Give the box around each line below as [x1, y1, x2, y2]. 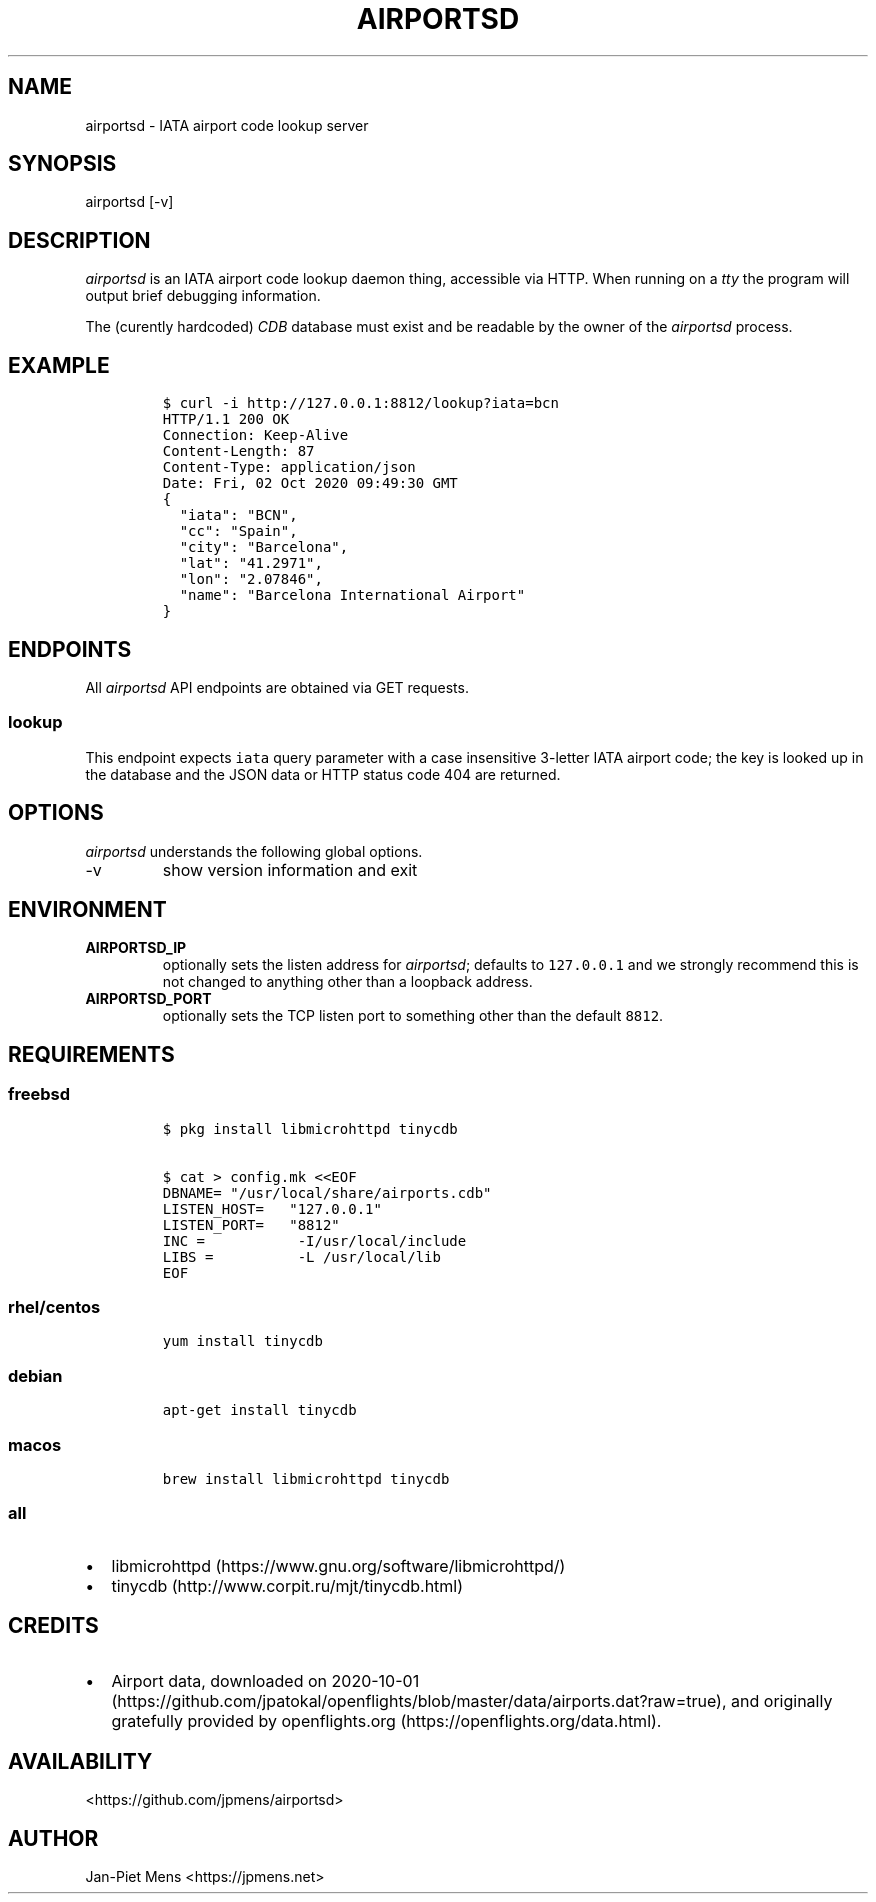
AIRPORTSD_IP [85, 939, 187, 957]
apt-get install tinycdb [162, 1402, 357, 1419]
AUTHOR [8, 1825, 99, 1851]
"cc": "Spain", [179, 523, 298, 540]
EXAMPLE [8, 352, 110, 378]
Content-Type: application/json [162, 459, 416, 476]
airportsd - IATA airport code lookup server [85, 116, 369, 134]
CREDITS [8, 1613, 99, 1639]
